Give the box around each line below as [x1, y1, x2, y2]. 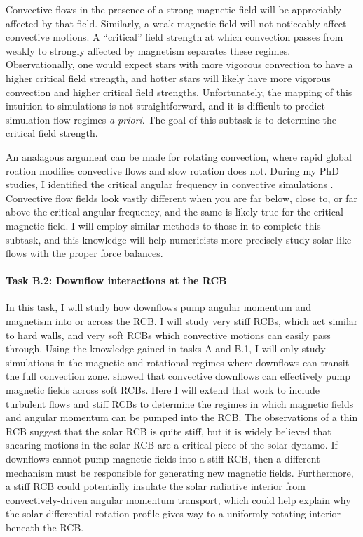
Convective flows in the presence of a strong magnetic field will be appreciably [6, 2, 342, 16]
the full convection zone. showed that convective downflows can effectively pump [6, 369, 351, 383]
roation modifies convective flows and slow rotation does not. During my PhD [6, 163, 339, 178]
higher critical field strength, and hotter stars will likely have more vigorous [6, 70, 331, 85]
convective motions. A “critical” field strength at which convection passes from [6, 29, 343, 44]
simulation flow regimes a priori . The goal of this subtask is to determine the [6, 112, 337, 126]
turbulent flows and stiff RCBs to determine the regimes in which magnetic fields [6, 396, 354, 411]
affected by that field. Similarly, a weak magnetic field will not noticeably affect [6, 15, 347, 30]
